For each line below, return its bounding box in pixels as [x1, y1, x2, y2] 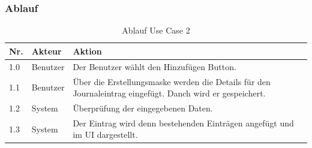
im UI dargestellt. [73, 128, 138, 141]
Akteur [31, 44, 62, 57]
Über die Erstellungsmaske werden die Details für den [73, 75, 271, 87]
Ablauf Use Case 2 [122, 24, 190, 37]
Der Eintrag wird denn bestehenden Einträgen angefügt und [73, 116, 294, 129]
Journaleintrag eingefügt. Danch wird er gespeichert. [73, 87, 266, 99]
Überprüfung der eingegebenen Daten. [73, 101, 213, 114]
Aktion [73, 44, 102, 57]
